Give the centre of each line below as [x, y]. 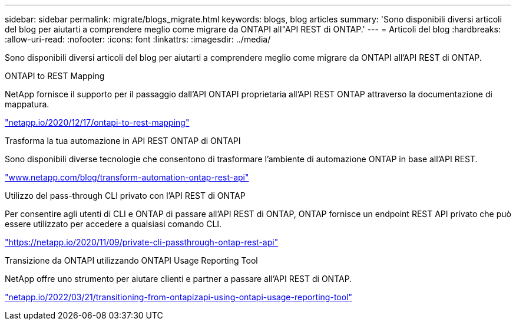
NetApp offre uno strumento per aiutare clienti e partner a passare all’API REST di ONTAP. [178, 279]
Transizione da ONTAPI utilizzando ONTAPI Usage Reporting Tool [131, 260]
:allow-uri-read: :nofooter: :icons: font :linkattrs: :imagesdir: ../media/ [138, 39]
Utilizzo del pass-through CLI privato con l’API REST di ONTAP [125, 196]
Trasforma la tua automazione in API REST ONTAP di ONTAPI [123, 141]
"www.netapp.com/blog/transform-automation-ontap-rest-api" [127, 177]
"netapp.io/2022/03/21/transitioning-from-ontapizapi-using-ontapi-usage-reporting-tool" [179, 297]
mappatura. [27, 104]
